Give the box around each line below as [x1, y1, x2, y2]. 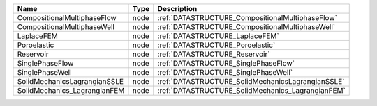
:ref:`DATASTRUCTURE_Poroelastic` [157, 40, 276, 50]
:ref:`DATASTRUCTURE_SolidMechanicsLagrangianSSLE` [157, 77, 345, 86]
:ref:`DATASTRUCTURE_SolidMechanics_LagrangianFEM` [157, 86, 346, 95]
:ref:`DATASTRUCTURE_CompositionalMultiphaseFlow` [157, 13, 338, 22]
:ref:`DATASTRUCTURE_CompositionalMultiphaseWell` [157, 22, 335, 31]
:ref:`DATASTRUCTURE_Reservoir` [157, 49, 270, 59]
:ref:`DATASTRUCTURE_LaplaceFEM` [157, 31, 279, 41]
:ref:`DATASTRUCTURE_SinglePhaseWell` [157, 68, 293, 77]
